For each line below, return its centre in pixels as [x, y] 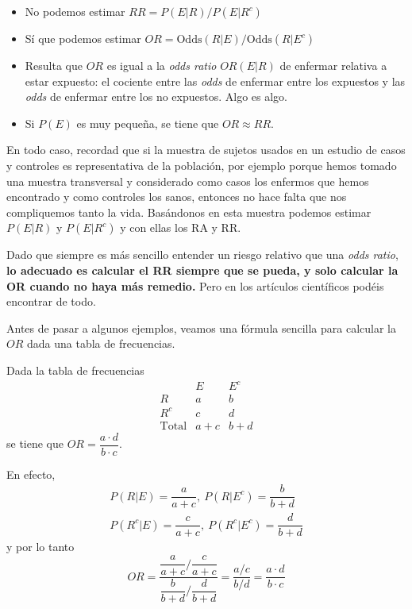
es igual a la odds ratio [162, 65]
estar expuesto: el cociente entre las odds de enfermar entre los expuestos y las [215, 81]
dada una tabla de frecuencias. [101, 343]
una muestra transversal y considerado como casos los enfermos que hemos [188, 181]
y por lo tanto [40, 547]
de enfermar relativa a [333, 65]
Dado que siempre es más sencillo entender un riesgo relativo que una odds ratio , [202, 254]
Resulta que [54, 65]
